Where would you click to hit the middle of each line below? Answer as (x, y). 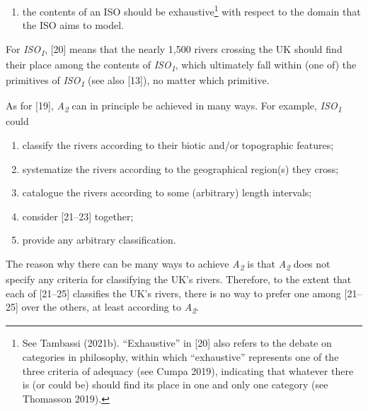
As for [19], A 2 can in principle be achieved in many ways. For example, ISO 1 (174, 107)
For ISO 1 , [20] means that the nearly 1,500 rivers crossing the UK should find (174, 49)
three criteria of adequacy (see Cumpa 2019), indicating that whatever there (188, 370)
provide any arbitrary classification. (99, 240)
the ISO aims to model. (73, 25)
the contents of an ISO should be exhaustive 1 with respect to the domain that (191, 10)
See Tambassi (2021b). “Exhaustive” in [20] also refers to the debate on (177, 343)
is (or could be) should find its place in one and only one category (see (175, 385)
